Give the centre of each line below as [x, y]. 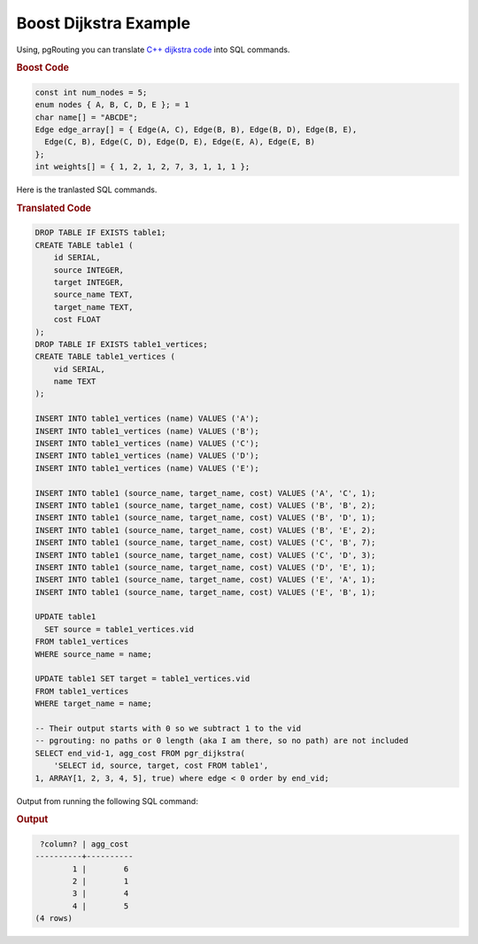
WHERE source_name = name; [93, 654]
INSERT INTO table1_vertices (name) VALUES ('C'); [147, 444]
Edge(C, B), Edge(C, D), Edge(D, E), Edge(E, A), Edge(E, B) [180, 142]
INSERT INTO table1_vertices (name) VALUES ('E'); [147, 468]
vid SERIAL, [80, 369]
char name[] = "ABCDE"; [87, 117]
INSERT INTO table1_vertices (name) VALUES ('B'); [147, 431]
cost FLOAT [77, 320]
